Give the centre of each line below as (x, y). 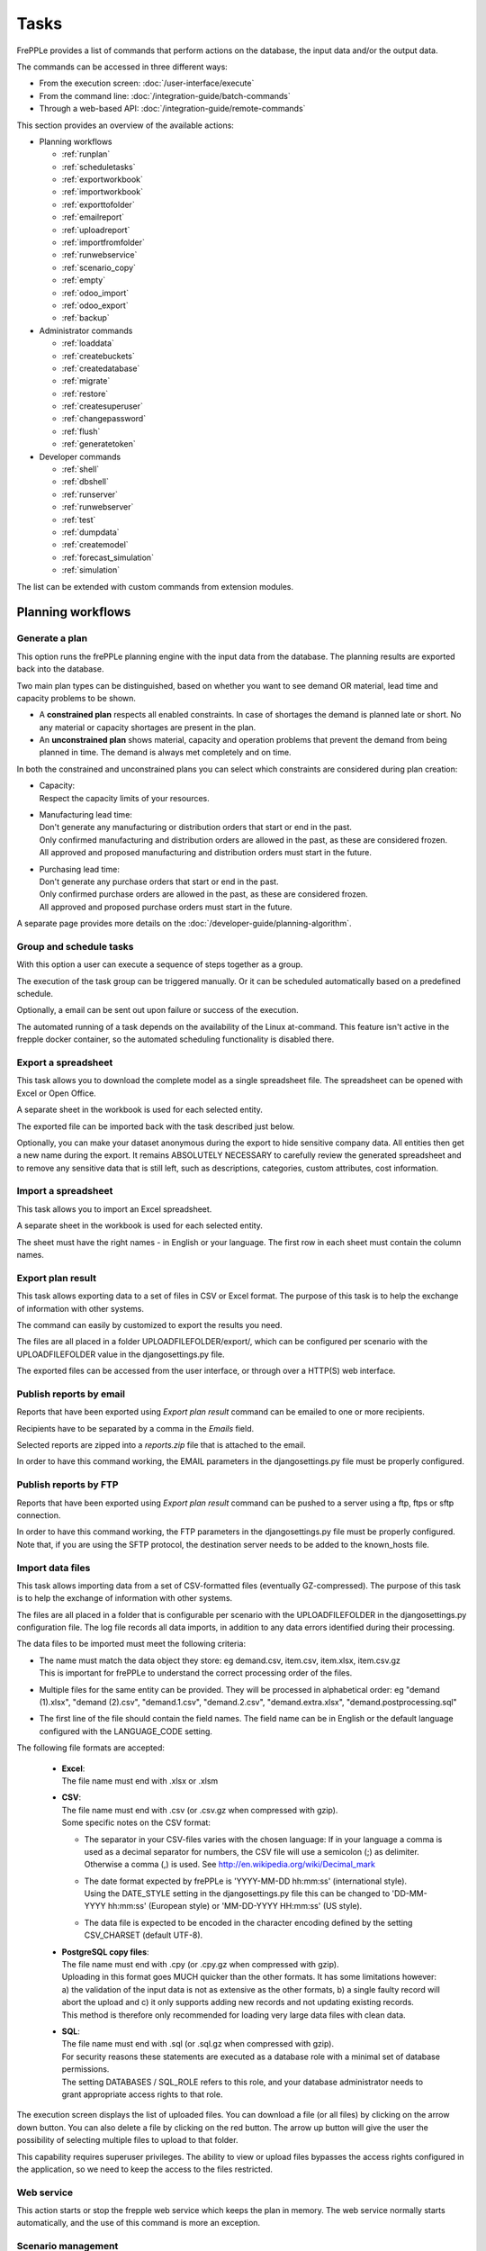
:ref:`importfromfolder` (103, 242)
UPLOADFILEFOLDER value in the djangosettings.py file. (121, 1354)
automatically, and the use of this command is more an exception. (139, 2223)
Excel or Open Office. (56, 1093)
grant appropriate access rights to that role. (142, 2094)
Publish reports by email (71, 1394)
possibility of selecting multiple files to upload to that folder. (127, 2140)
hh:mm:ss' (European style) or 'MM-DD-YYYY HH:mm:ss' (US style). (235, 1906)
